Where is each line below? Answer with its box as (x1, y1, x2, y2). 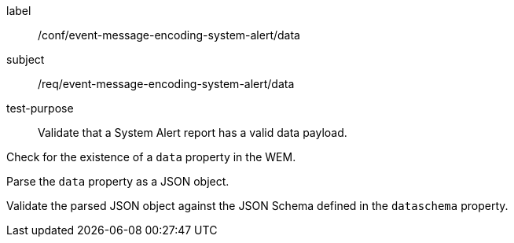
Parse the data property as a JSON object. (6, 175, 229, 188)
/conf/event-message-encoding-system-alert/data (38, 28, 300, 42)
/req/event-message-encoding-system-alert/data (38, 77, 295, 90)
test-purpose (6, 101, 74, 115)
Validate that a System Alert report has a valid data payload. (38, 126, 347, 139)
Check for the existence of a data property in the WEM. (6, 150, 296, 164)
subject (6, 53, 45, 66)
